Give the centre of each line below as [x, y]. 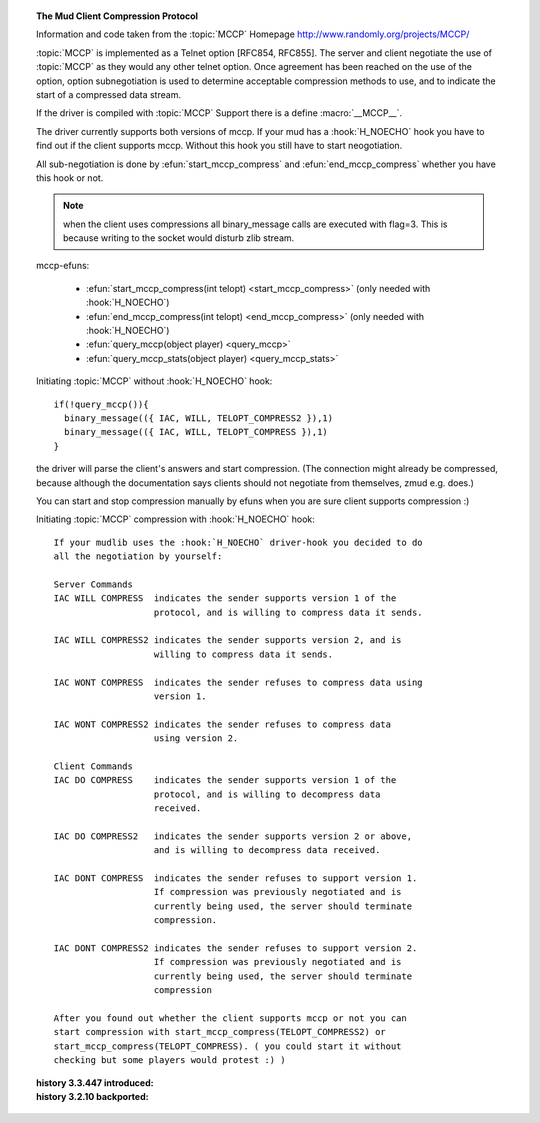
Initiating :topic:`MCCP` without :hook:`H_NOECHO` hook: [154, 381]
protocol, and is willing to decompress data [267, 794]
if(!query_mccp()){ [101, 404]
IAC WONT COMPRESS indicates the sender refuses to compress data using [238, 682]
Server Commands [93, 584]
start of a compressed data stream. [109, 94]
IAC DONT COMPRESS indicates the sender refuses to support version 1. [235, 878]
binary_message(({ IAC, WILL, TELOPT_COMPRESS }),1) [196, 432]
